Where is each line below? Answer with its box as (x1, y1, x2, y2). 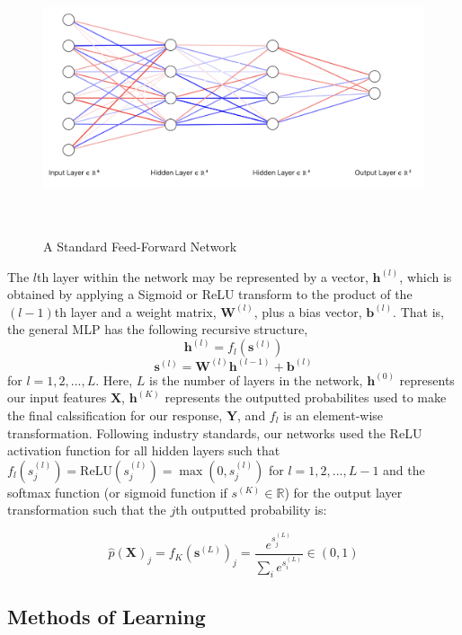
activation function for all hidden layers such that (7, 441, 280, 460)
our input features (7, 388, 107, 407)
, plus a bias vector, (253, 302, 362, 321)
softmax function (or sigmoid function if (7, 482, 227, 501)
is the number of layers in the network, (148, 370, 363, 389)
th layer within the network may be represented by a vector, (36, 267, 369, 286)
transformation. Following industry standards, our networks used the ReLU (7, 423, 422, 442)
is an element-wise (283, 405, 384, 424)
